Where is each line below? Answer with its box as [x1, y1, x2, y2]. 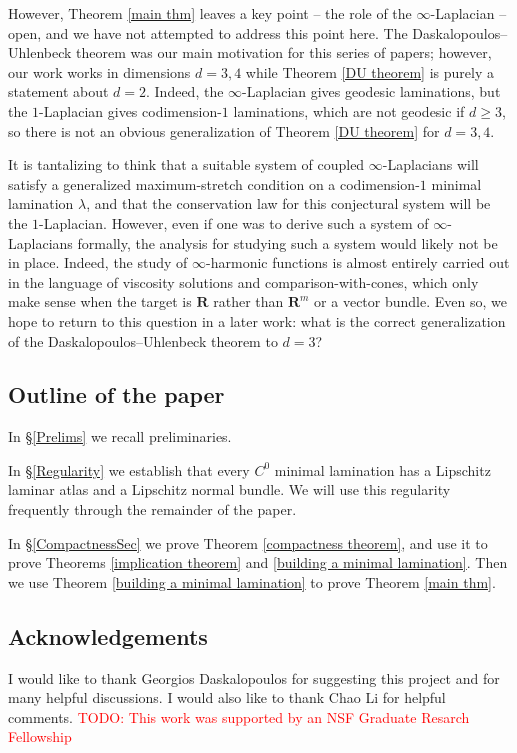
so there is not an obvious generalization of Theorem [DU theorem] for [8, 120, 440, 141]
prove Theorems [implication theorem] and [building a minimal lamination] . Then [8, 552, 508, 573]
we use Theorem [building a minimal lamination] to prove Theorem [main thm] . [8, 571, 496, 592]
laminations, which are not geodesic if [233, 100, 465, 121]
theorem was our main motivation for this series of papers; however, [76, 42, 492, 63]
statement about [8, 81, 109, 102]
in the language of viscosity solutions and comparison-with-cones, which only [8, 271, 479, 292]
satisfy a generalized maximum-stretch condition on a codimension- [8, 173, 420, 194]
